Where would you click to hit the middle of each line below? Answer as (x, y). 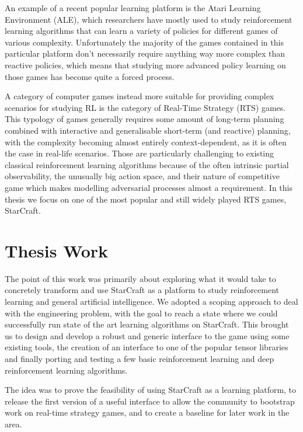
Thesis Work (57, 250)
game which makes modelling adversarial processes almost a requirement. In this (149, 187)
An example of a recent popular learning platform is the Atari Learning (133, 8)
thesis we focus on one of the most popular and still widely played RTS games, (146, 199)
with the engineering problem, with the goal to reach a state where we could (141, 313)
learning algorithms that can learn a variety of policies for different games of (141, 31)
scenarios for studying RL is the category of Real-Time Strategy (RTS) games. (145, 107)
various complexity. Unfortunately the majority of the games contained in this (144, 42)
